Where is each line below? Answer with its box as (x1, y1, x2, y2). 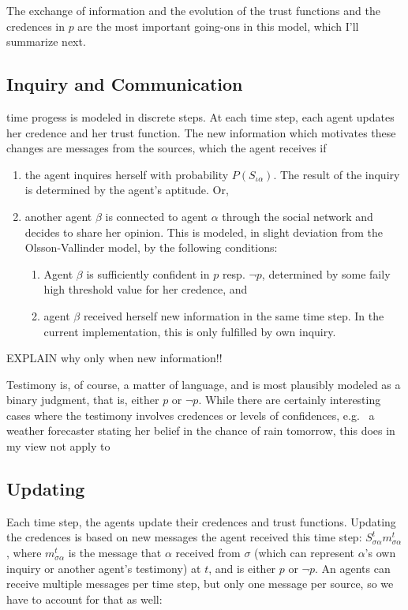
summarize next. (6, 33, 86, 50)
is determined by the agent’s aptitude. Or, (24, 182, 229, 198)
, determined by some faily (261, 265, 391, 282)
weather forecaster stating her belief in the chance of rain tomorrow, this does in (6, 422, 395, 439)
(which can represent (254, 545, 354, 561)
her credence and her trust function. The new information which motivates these (6, 124, 396, 140)
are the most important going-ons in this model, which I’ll (77, 17, 359, 34)
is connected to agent (105, 208, 208, 224)
